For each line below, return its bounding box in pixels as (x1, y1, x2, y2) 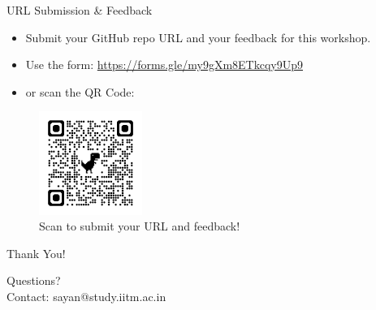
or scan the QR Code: (25, 83, 135, 100)
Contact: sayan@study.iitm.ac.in (6, 287, 166, 304)
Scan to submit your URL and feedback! (39, 217, 240, 235)
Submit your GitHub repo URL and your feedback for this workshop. (25, 28, 371, 45)
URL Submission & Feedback (6, 2, 153, 18)
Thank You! (6, 244, 66, 261)
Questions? (6, 272, 61, 289)
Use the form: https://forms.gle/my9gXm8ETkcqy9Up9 (25, 56, 303, 73)
